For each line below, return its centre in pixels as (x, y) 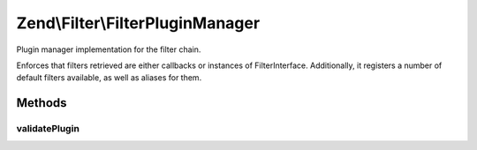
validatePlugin (48, 129)
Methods (42, 103)
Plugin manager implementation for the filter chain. (109, 49)
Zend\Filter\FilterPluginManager (138, 23)
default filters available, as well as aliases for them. (109, 78)
